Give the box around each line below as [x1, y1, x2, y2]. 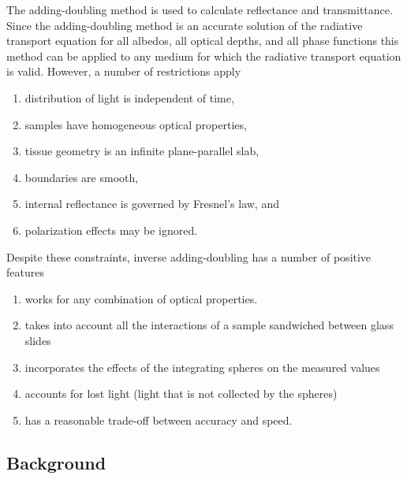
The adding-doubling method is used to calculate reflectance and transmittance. [6, 2, 393, 17]
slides [24, 332, 51, 348]
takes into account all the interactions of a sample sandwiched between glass [24, 317, 394, 333]
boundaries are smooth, [24, 169, 139, 185]
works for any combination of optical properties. [24, 290, 258, 306]
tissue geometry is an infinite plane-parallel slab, [24, 143, 260, 159]
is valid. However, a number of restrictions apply [6, 63, 241, 80]
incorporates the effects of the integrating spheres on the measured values [24, 358, 380, 375]
